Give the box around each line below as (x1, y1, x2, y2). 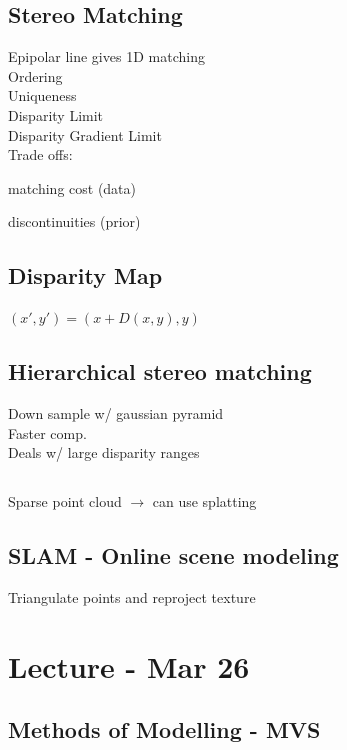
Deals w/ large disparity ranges (8, 442, 200, 463)
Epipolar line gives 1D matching (8, 46, 205, 67)
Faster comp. (8, 422, 87, 443)
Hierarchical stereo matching (8, 356, 312, 387)
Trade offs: (8, 144, 73, 165)
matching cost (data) (8, 177, 137, 198)
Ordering (8, 65, 63, 86)
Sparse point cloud (8, 491, 122, 512)
